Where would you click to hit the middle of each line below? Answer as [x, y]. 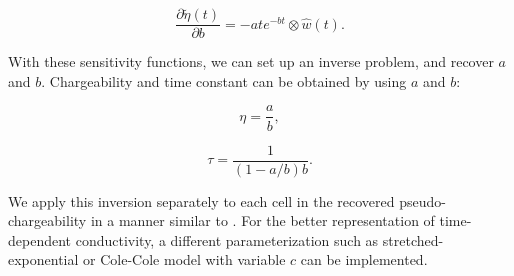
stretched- [413, 239]
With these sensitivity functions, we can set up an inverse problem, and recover [251, 61]
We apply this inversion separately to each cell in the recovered [201, 200]
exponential [43, 259]
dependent [40, 239]
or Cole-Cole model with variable [184, 259]
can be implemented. [364, 259]
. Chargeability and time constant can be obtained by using [224, 80]
